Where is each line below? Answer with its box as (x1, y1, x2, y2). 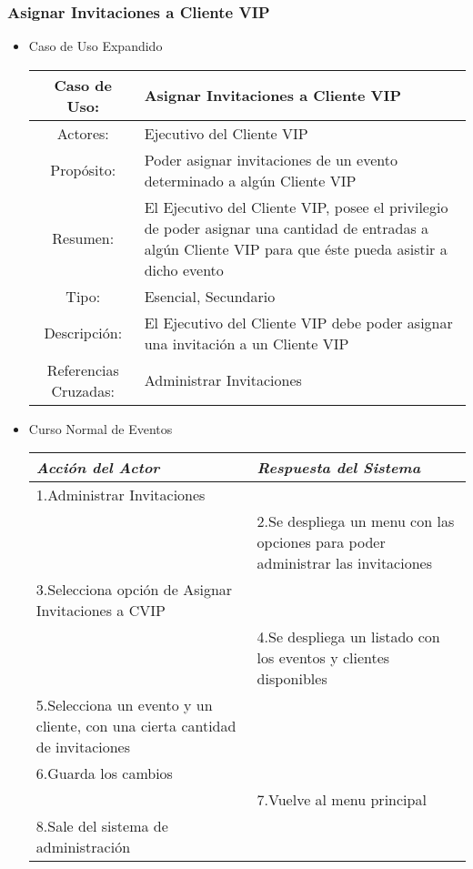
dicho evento (144, 258, 224, 280)
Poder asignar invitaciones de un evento (144, 148, 398, 170)
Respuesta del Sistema (257, 457, 421, 479)
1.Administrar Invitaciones (35, 484, 206, 506)
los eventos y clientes (257, 647, 390, 669)
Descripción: (44, 322, 123, 344)
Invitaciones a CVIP (35, 600, 166, 621)
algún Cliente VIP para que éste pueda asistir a (144, 237, 448, 259)
